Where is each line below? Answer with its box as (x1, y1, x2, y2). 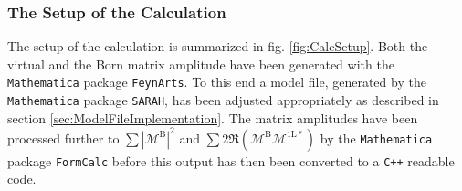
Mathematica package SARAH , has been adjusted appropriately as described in (7, 90, 439, 110)
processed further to (7, 128, 120, 147)
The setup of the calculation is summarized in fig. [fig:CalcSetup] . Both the (7, 37, 428, 56)
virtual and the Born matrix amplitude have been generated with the (7, 54, 394, 73)
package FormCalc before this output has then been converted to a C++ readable (7, 151, 455, 170)
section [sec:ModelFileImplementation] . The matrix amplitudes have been (7, 108, 418, 127)
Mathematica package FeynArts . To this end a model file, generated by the (7, 72, 426, 91)
